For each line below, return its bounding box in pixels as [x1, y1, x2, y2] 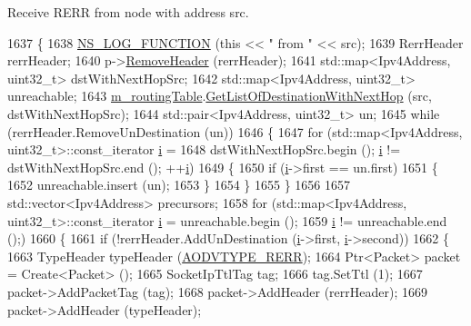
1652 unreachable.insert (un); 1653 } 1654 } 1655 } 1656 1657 [7, 175, 350, 194]
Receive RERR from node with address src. [7, 3, 249, 21]
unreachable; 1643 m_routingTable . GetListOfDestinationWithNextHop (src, [7, 86, 432, 105]
